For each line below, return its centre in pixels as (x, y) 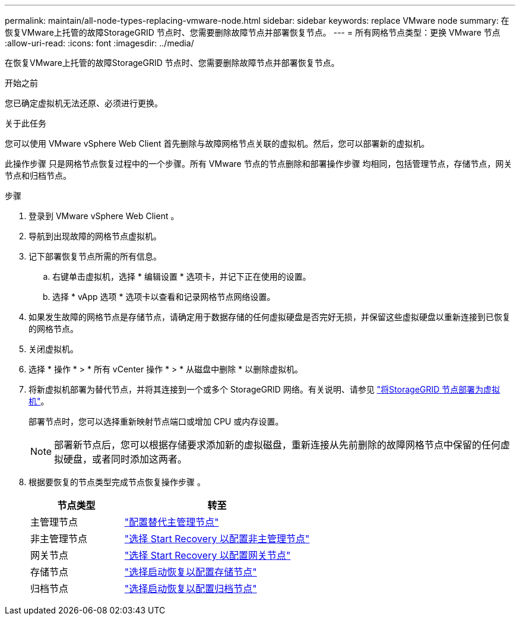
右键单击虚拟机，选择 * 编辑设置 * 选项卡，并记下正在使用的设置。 (182, 276)
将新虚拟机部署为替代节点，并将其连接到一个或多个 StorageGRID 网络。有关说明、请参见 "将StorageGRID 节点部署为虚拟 (264, 389)
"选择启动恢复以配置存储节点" (191, 572)
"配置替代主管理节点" (172, 522)
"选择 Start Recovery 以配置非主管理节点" (217, 539)
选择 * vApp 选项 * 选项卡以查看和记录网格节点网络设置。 (164, 297)
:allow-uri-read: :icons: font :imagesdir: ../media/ (99, 43)
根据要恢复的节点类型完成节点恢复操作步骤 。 (117, 482)
